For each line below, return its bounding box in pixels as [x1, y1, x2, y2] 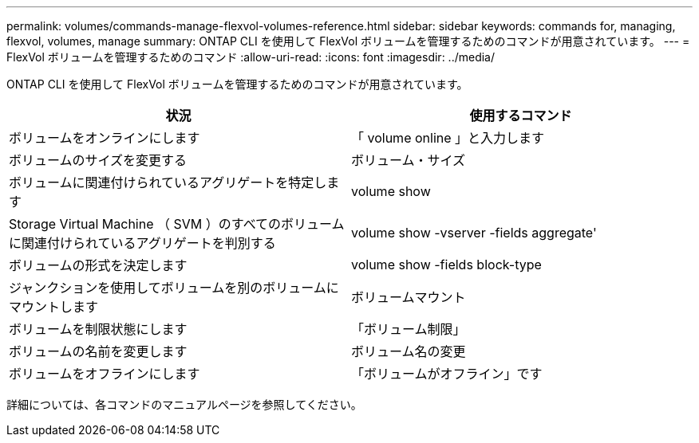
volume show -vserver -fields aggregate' [351, 225, 597, 241]
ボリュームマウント [351, 289, 466, 305]
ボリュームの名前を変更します [9, 343, 188, 359]
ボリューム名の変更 [351, 343, 466, 359]
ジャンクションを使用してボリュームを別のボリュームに [9, 280, 339, 296]
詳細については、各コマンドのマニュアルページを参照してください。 [6, 398, 362, 411]
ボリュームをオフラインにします [9, 366, 200, 382]
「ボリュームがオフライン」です [351, 366, 543, 382]
